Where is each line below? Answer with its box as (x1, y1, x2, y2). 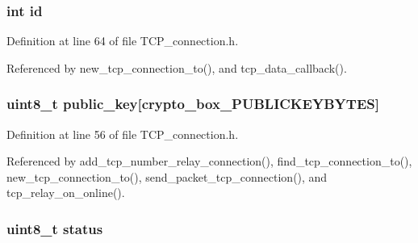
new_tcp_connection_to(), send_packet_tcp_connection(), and (6, 168, 328, 185)
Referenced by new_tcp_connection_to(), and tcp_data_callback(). (6, 59, 347, 76)
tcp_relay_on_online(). (6, 184, 125, 201)
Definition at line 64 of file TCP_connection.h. (6, 32, 239, 49)
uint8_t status (6, 218, 103, 238)
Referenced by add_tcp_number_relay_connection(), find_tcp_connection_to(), (6, 153, 412, 170)
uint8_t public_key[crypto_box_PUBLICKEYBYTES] (6, 94, 379, 114)
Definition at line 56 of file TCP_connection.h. (6, 125, 239, 142)
